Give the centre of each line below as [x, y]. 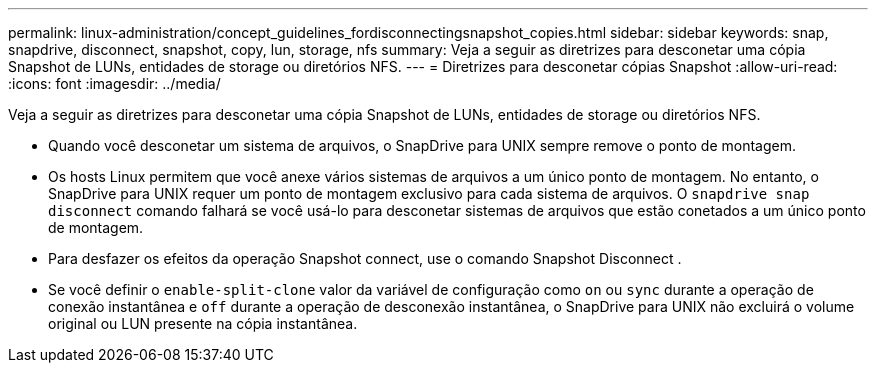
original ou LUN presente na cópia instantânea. [203, 323]
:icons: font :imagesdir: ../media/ [114, 83]
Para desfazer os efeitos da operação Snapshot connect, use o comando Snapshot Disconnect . [365, 258]
